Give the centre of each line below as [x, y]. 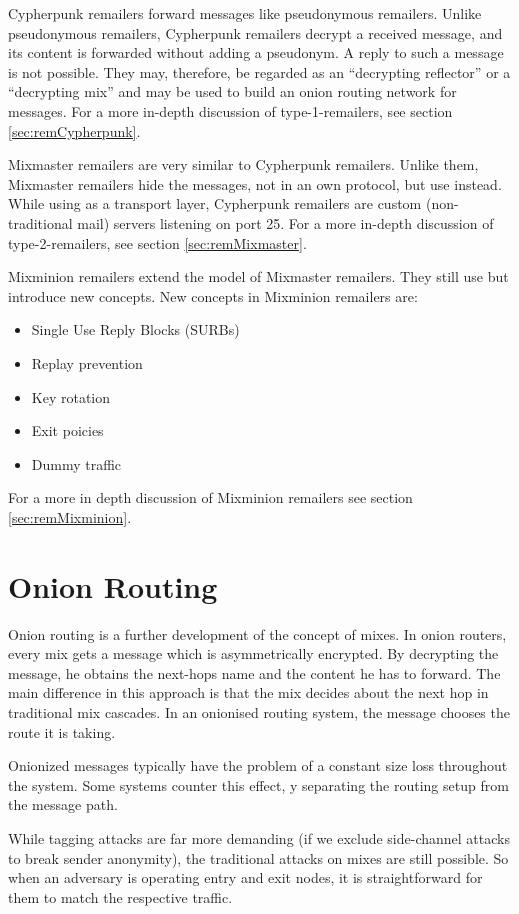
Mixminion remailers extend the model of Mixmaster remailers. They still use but [258, 276]
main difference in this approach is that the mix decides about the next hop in [248, 692]
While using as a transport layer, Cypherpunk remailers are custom [215, 203]
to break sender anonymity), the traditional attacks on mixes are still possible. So [258, 857]
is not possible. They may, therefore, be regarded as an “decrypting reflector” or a [259, 71]
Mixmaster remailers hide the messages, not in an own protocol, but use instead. [255, 183]
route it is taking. [62, 731]
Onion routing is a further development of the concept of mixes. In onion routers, [257, 633]
